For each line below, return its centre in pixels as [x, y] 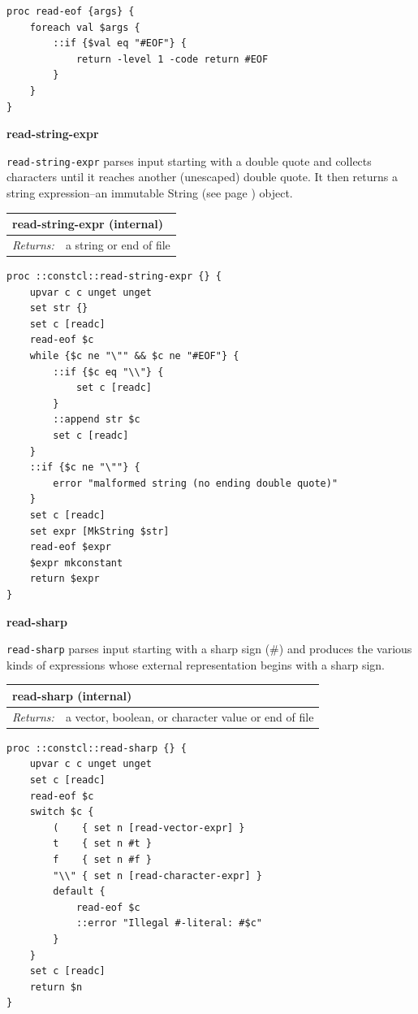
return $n [56, 987]
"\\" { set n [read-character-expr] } [157, 875]
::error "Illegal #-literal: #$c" [169, 923]
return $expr [65, 579]
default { [79, 892]
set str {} [59, 308]
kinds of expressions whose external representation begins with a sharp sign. [196, 664]
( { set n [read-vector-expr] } [149, 828]
